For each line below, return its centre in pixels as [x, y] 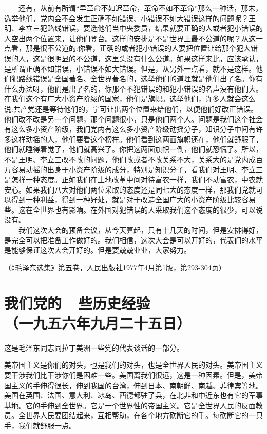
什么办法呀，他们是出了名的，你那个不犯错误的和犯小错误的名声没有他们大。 [133, 88]
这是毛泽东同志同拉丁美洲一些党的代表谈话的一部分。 [94, 347]
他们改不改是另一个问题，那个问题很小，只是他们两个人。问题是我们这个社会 [133, 119]
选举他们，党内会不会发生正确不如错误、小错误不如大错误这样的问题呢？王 [130, 18]
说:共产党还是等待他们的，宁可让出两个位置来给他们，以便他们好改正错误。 [131, 108]
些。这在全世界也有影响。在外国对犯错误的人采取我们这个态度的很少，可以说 [133, 209]
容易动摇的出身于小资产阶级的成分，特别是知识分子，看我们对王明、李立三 [137, 169]
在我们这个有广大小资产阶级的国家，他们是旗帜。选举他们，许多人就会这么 [130, 99]
